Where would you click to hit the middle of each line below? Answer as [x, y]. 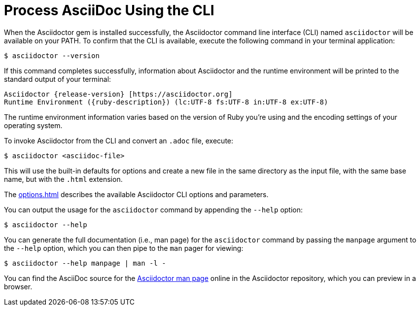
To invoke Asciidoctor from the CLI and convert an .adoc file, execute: [119, 140]
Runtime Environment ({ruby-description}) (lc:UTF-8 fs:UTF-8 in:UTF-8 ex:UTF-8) [166, 102]
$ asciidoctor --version [52, 55]
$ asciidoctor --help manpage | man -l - [85, 263]
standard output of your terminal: [58, 79]
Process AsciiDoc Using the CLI [109, 10]
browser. [18, 286]
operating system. [33, 125]
